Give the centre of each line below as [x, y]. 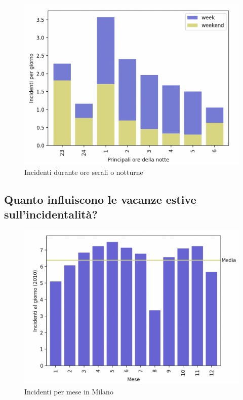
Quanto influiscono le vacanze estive [100, 199]
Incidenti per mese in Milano [69, 391]
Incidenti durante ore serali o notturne [84, 172]
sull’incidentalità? [51, 214]
